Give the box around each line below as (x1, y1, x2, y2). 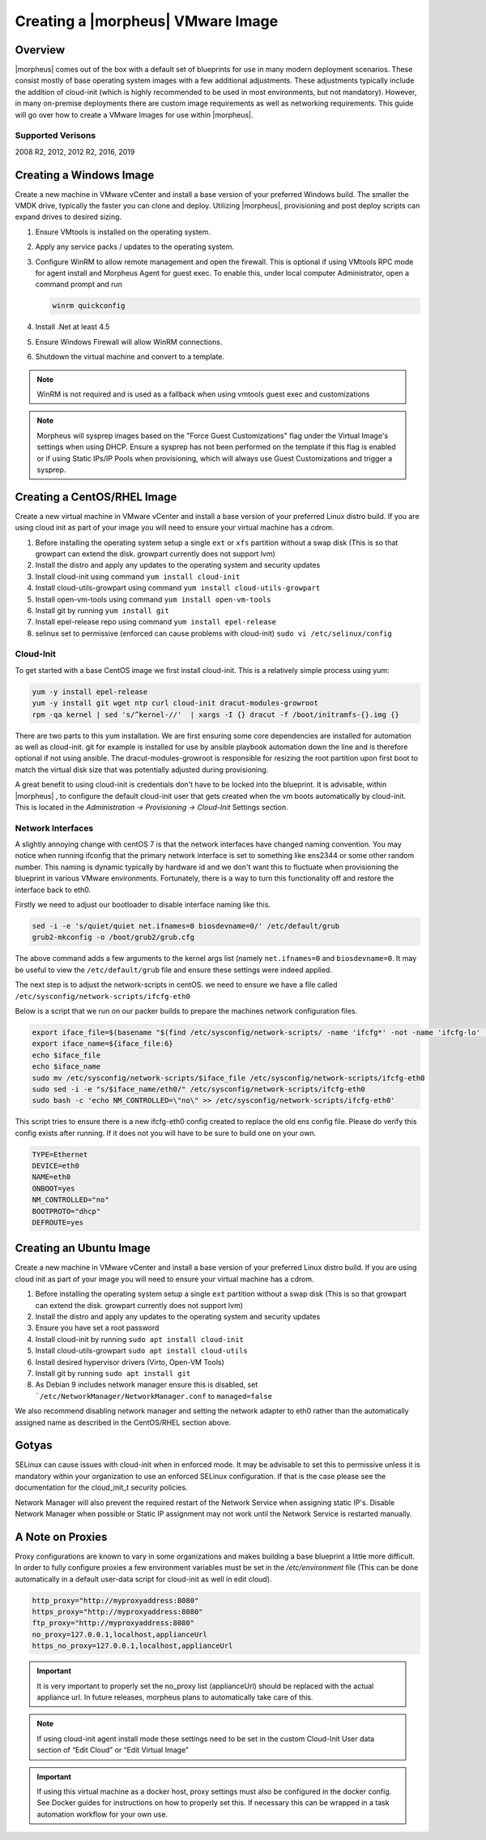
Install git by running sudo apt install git (35, 1369, 191, 1378)
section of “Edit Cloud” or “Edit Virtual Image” (36, 1745, 190, 1755)
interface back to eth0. (15, 885, 92, 894)
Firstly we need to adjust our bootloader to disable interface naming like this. (15, 900, 271, 910)
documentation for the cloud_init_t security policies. (15, 1482, 188, 1492)
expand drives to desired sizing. (15, 212, 122, 222)
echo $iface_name (32, 1062, 101, 1071)
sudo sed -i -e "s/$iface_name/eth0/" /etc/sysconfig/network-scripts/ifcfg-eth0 (32, 1084, 366, 1094)
